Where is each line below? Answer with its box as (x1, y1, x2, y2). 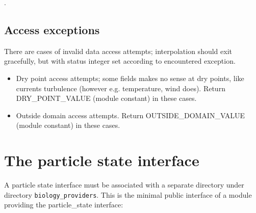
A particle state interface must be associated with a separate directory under (4, 179, 244, 190)
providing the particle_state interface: (4, 199, 123, 210)
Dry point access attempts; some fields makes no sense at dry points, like (16, 72, 244, 83)
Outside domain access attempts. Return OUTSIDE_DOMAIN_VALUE (16, 110, 245, 120)
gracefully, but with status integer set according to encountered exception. (4, 56, 236, 66)
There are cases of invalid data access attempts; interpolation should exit (4, 45, 232, 56)
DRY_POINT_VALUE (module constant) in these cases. (16, 93, 197, 103)
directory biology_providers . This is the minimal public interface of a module (4, 189, 252, 200)
